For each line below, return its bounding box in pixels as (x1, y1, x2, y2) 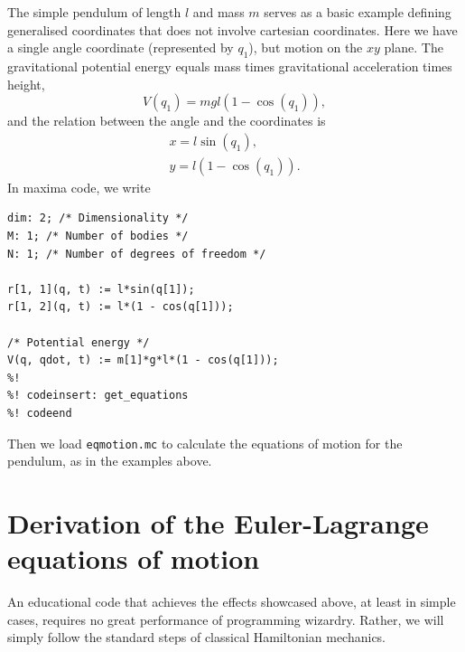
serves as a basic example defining (264, 3, 451, 21)
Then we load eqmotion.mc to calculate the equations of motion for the (7, 433, 403, 452)
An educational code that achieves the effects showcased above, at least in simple (7, 592, 456, 611)
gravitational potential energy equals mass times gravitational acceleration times (7, 56, 452, 75)
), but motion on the (248, 38, 363, 57)
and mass (192, 3, 245, 21)
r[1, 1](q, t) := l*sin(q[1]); (7, 282, 195, 296)
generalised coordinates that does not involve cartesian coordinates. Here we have (7, 20, 458, 39)
